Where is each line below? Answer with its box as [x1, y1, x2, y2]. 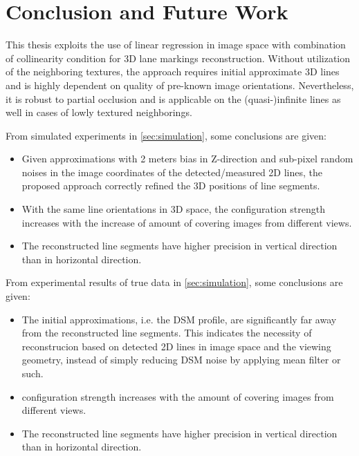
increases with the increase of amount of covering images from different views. [21, 215, 352, 229]
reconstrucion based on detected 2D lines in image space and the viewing [21, 339, 331, 353]
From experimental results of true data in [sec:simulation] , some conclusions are [6, 275, 343, 289]
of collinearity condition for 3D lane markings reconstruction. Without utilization [6, 50, 351, 65]
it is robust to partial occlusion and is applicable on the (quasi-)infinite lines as [6, 91, 341, 106]
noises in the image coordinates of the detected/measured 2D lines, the [21, 164, 323, 179]
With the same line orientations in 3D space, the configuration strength [21, 202, 325, 216]
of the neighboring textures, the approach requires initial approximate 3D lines [6, 64, 340, 79]
